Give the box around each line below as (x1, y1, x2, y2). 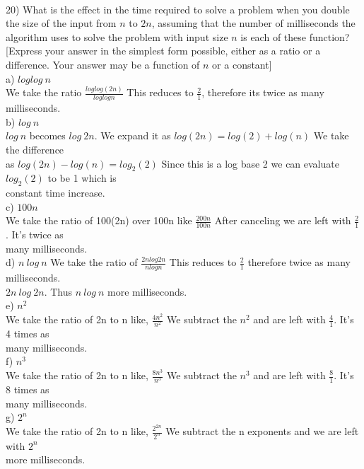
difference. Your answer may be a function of (6, 57, 200, 71)
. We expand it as (94, 128, 171, 143)
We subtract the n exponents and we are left (165, 424, 359, 438)
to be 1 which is (47, 170, 117, 185)
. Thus (44, 284, 73, 299)
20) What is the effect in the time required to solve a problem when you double (6, 1, 350, 16)
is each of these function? (240, 29, 350, 44)
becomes (29, 128, 66, 143)
